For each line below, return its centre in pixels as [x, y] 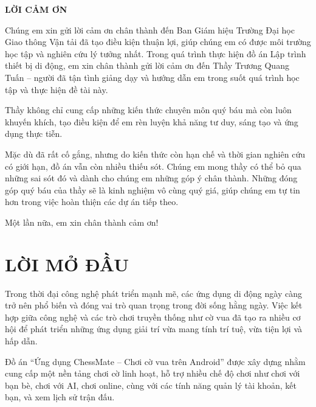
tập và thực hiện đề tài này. [57, 89]
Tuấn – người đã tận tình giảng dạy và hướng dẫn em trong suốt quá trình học [152, 77]
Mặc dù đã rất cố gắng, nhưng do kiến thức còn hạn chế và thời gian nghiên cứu [155, 154]
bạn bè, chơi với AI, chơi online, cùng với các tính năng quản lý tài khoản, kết [151, 385]
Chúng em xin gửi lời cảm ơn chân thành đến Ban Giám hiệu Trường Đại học [150, 30]
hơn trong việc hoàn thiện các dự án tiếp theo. [92, 202]
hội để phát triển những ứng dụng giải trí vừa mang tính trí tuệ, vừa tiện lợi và [154, 329]
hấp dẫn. [21, 341]
